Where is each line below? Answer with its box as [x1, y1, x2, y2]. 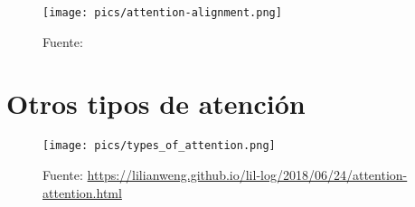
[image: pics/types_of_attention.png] [42, 139, 276, 153]
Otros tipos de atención [6, 85, 306, 122]
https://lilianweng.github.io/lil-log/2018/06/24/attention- [87, 165, 408, 184]
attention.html [42, 183, 122, 202]
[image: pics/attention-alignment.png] [42, 6, 282, 19]
